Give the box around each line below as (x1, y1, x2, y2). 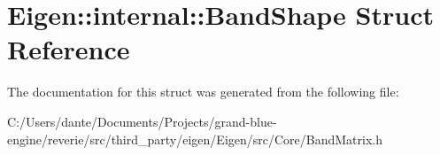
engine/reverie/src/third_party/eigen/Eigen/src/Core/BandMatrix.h (7, 129, 383, 148)
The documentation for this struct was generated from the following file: (7, 82, 399, 101)
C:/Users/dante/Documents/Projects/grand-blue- (7, 112, 277, 130)
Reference (7, 31, 130, 67)
